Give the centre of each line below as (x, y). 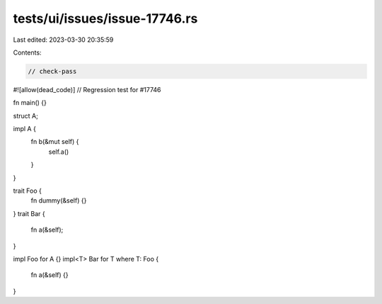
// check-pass (52, 71)
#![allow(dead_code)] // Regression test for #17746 (87, 89)
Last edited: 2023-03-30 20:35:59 (63, 40)
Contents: (27, 52)
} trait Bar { (29, 213)
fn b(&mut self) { (55, 142)
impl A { (25, 129)
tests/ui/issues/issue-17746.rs (105, 18)
